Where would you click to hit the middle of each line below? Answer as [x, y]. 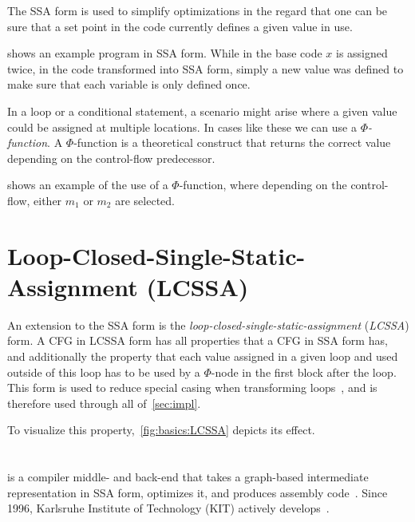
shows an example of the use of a [88, 185]
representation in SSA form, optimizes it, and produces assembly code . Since [198, 492]
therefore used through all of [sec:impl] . [104, 403]
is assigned [362, 53]
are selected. [145, 200]
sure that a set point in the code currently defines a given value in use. [180, 26]
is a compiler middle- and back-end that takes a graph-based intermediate [188, 477]
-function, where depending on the [263, 185]
